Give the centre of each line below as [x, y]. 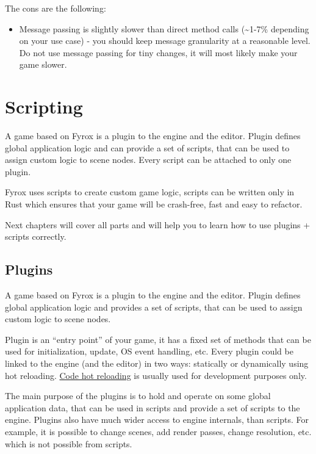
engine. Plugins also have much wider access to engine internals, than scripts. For [157, 420]
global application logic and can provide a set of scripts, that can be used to [147, 147]
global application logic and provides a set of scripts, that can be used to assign [154, 307]
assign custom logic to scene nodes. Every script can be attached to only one [148, 160]
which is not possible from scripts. [69, 443]
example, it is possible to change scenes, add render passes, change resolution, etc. [158, 431]
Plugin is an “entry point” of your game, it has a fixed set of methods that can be [158, 339]
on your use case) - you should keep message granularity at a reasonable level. [165, 41]
